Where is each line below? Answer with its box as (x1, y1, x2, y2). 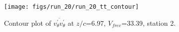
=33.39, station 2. (121, 17, 176, 28)
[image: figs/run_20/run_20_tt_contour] (4, 3, 139, 10)
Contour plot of (4, 17, 51, 28)
